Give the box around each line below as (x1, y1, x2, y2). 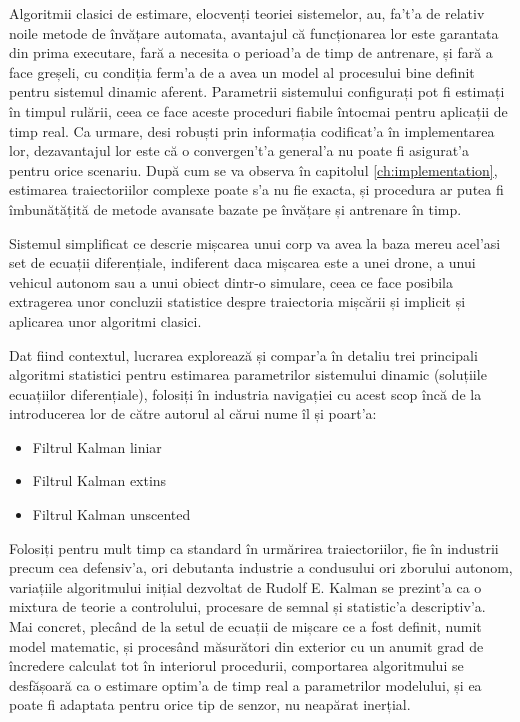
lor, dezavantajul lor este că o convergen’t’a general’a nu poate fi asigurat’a (9, 140, 470, 161)
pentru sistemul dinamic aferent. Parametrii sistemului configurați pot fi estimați (9, 81, 505, 102)
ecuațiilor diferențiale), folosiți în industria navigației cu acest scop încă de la (9, 383, 482, 404)
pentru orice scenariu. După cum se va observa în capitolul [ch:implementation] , (9, 159, 498, 180)
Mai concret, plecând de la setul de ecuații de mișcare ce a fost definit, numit (9, 616, 482, 637)
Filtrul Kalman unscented (32, 504, 191, 525)
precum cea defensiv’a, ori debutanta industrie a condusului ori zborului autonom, (9, 557, 513, 578)
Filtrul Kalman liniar (32, 436, 162, 457)
